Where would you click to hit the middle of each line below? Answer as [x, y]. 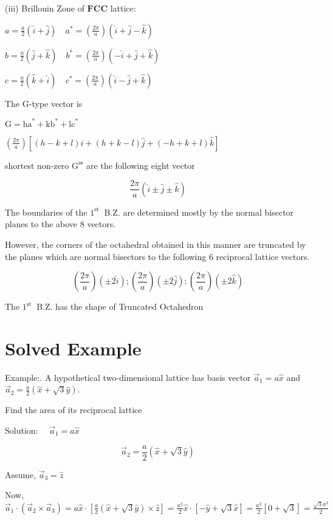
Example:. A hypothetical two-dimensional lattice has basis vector [128, 377]
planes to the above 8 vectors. [60, 224]
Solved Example [73, 348]
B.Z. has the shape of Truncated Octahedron [120, 306]
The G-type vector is [44, 103]
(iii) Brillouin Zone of [45, 8]
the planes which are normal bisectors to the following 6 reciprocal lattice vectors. [157, 256]
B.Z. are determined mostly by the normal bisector [199, 212]
